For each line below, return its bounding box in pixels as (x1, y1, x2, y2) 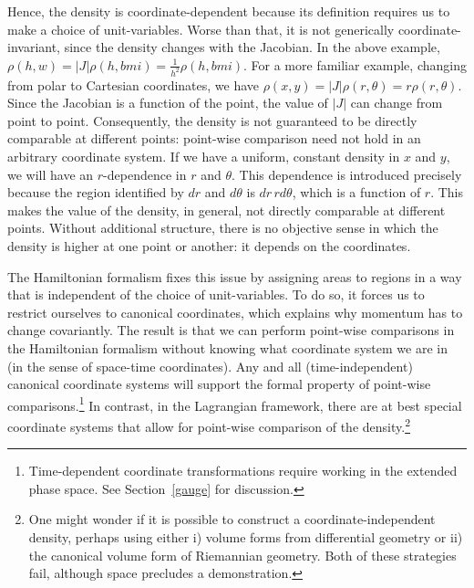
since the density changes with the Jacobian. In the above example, (64, 37, 440, 57)
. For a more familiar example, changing (243, 55, 467, 74)
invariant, (7, 37, 61, 57)
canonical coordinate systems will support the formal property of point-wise (7, 374, 431, 394)
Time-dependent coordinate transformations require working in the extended (28, 461, 458, 480)
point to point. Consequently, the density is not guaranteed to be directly (7, 110, 417, 130)
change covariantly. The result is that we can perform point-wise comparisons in (7, 320, 455, 340)
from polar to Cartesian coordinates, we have (7, 75, 260, 94)
